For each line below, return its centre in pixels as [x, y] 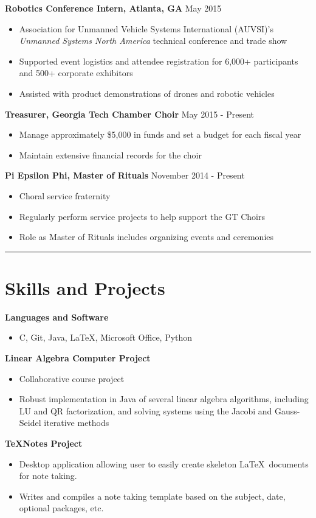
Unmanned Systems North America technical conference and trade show [153, 41]
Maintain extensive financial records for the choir [110, 154]
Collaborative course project [72, 378]
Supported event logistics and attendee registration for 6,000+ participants [159, 61]
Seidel [30, 423]
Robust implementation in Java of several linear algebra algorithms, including [164, 399]
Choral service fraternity [65, 195]
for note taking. [48, 476]
